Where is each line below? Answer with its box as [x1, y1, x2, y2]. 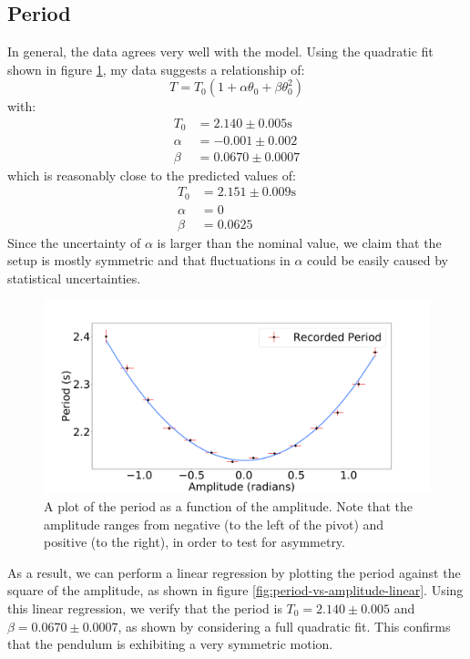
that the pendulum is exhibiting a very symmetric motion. [7, 634, 333, 654]
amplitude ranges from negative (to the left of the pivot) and [44, 514, 384, 533]
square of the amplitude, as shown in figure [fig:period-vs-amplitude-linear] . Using [7, 581, 464, 600]
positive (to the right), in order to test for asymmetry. [44, 532, 345, 551]
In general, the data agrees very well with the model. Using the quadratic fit [7, 42, 434, 61]
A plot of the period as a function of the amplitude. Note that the [44, 497, 413, 516]
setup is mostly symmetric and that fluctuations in [7, 251, 291, 270]
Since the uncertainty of [7, 232, 141, 252]
